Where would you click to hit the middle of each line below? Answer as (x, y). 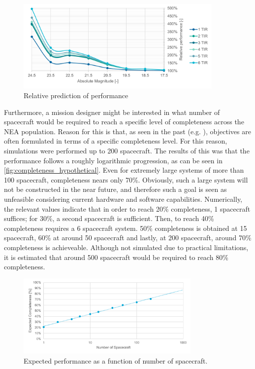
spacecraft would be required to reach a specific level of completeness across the (124, 122)
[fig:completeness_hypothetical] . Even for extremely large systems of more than (124, 170)
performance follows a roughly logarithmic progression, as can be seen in (113, 160)
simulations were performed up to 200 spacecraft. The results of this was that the (127, 150)
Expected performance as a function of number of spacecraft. (116, 360)
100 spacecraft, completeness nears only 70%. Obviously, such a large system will (126, 179)
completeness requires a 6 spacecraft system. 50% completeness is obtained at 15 (126, 228)
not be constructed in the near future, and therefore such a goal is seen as (115, 189)
